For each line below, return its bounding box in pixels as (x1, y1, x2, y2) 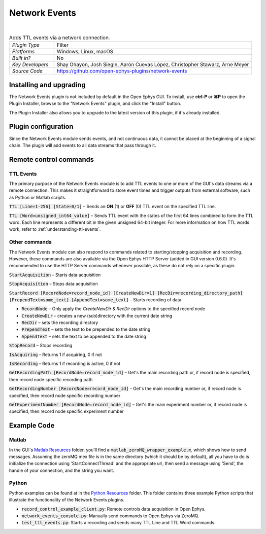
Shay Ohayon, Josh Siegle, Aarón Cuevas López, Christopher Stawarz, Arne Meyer (57, 61, 249, 68)
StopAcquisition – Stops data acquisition (9, 281, 98, 287)
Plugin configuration (9, 122, 74, 131)
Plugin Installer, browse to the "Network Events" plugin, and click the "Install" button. (9, 101, 182, 107)
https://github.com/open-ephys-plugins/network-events (57, 68, 187, 74)
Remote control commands (9, 155, 94, 164)
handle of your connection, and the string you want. (9, 467, 114, 473)
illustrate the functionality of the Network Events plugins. (9, 497, 125, 503)
